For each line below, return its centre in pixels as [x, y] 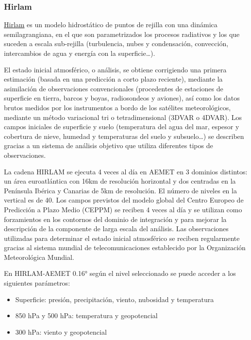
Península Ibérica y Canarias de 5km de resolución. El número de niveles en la [120, 190]
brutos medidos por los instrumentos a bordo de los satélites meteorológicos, [117, 107]
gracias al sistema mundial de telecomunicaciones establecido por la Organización [125, 247]
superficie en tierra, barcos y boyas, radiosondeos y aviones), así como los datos [122, 98]
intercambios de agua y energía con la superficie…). [80, 53]
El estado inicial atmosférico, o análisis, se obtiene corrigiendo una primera [115, 69]
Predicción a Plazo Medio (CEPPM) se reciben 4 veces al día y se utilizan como [123, 209]
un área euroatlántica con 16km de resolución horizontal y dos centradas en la [120, 181]
